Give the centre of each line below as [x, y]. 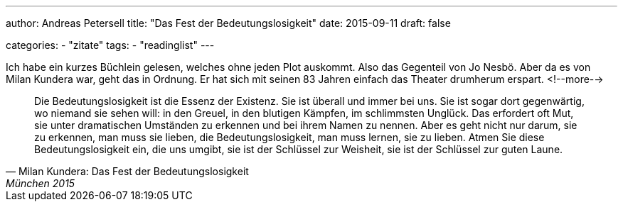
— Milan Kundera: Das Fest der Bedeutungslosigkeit [127, 171]
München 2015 [41, 183]
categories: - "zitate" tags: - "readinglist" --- [110, 45]
